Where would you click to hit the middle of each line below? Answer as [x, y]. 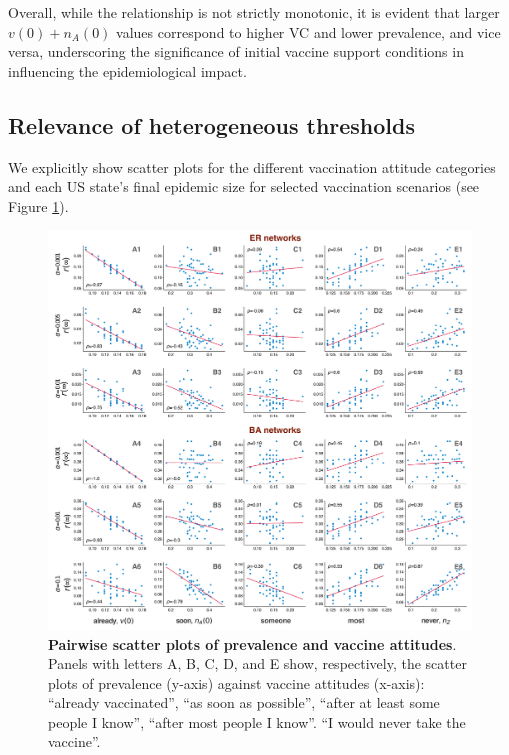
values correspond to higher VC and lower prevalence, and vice [308, 31]
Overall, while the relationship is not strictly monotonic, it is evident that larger [254, 12]
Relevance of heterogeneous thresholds [212, 124]
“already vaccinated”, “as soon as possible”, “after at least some [244, 702]
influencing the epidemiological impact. [127, 70]
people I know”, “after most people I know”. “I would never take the [257, 721]
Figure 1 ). [38, 205]
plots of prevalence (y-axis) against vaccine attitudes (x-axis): [236, 682]
